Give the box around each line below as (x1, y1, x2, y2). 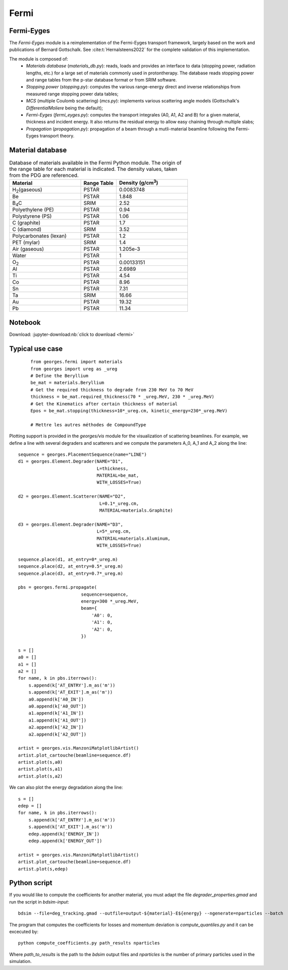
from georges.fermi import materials (30, 359, 123, 365)
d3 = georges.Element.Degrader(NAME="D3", (18, 521, 124, 527)
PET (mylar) (12, 239, 40, 246)
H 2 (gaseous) (12, 186, 42, 194)
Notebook (9, 318, 41, 327)
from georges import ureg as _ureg (30, 366, 118, 372)
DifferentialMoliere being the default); (26, 105, 103, 111)
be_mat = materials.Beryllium (30, 380, 105, 386)
